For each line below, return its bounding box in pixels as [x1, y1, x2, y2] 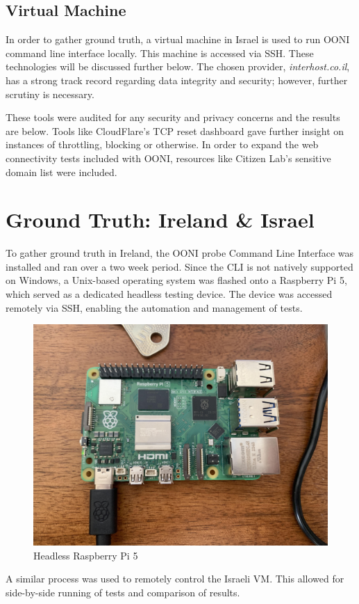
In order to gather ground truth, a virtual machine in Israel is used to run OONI [6, 32, 350, 47]
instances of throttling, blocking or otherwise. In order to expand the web [6, 137, 319, 152]
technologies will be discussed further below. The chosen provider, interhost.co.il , [6, 59, 350, 74]
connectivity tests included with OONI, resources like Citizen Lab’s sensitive [6, 150, 331, 165]
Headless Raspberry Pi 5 [33, 548, 138, 562]
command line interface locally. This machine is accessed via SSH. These [6, 45, 314, 60]
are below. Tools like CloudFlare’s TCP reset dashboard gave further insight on [6, 123, 344, 138]
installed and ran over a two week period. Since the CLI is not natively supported [6, 259, 353, 273]
